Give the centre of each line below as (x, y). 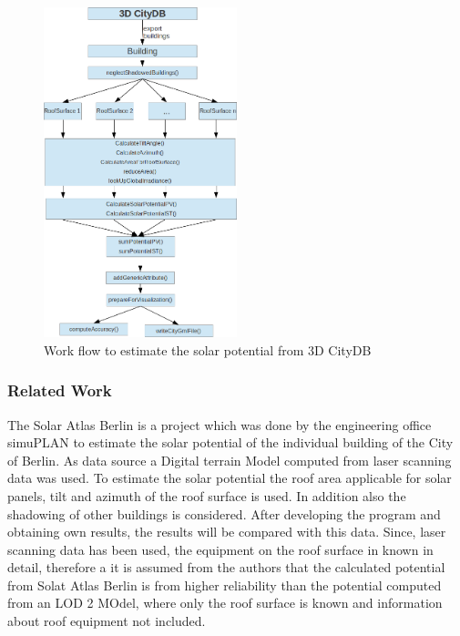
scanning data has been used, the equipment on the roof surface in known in (220, 549)
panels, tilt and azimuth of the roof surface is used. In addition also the (207, 495)
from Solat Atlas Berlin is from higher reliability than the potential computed (225, 585)
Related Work (60, 390)
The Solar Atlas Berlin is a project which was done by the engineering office (220, 424)
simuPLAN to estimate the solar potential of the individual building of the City (230, 442)
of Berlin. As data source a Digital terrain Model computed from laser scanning (230, 460)
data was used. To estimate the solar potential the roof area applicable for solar (230, 478)
